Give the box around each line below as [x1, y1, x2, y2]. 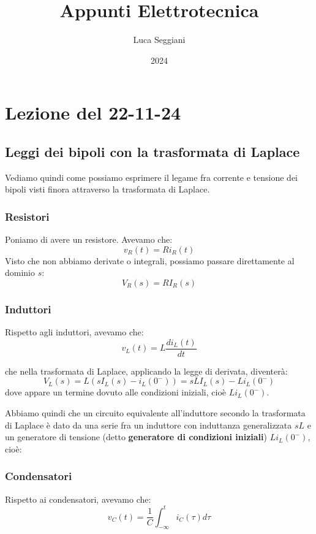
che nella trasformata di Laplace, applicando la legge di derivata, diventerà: [5, 364, 288, 377]
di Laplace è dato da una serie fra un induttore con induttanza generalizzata [5, 418, 292, 431]
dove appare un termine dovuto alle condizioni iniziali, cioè [5, 386, 226, 399]
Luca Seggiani [133, 33, 186, 46]
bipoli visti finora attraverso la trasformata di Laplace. [5, 183, 210, 196]
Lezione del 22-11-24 [5, 100, 181, 125]
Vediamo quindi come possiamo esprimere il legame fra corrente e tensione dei [5, 170, 298, 183]
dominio [5, 266, 36, 279]
